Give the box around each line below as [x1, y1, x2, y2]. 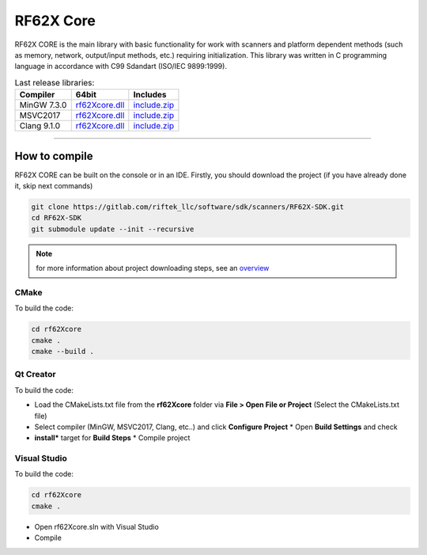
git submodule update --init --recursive [31, 224, 195, 234]
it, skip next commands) [14, 181, 93, 190]
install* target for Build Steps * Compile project [34, 433, 191, 443]
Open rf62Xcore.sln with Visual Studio [34, 522, 160, 531]
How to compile [14, 149, 93, 162]
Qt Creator [14, 369, 56, 380]
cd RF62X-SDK [31, 214, 82, 222]
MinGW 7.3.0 [19, 100, 67, 111]
